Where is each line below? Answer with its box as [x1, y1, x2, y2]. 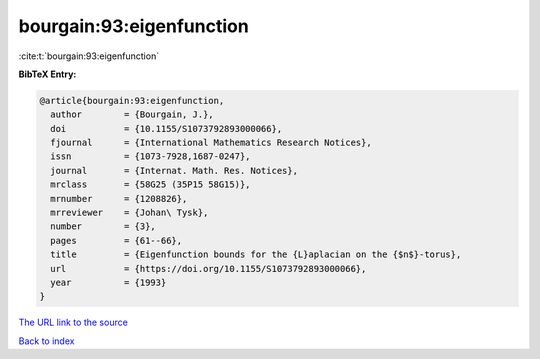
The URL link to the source [18, 316, 129, 329]
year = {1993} [50, 277, 167, 288]
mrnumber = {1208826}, [50, 193, 188, 204]
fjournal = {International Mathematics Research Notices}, [50, 137, 372, 149]
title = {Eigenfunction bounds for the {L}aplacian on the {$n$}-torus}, [50, 249, 462, 260]
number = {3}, [50, 221, 157, 232]
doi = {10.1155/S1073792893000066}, [50, 123, 283, 134]
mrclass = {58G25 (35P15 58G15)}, [50, 179, 251, 190]
